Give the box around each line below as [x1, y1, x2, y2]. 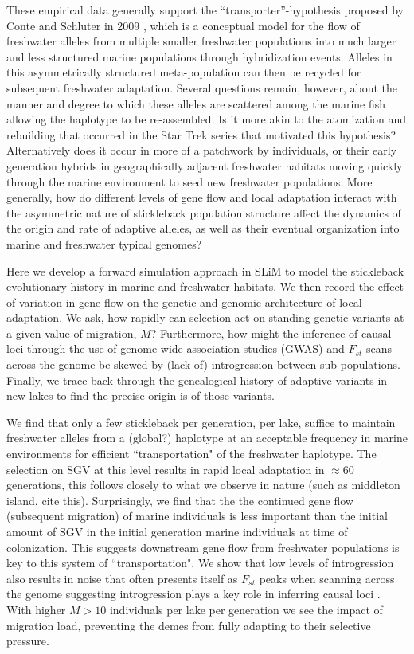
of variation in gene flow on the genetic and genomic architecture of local [6, 293, 362, 310]
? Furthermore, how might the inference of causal [150, 324, 392, 341]
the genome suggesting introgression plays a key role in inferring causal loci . [6, 585, 381, 602]
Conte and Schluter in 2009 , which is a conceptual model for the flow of [6, 17, 360, 33]
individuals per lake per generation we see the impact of [109, 601, 383, 617]
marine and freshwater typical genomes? [6, 235, 202, 252]
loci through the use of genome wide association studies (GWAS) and [6, 340, 345, 357]
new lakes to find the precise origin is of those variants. [6, 387, 275, 404]
